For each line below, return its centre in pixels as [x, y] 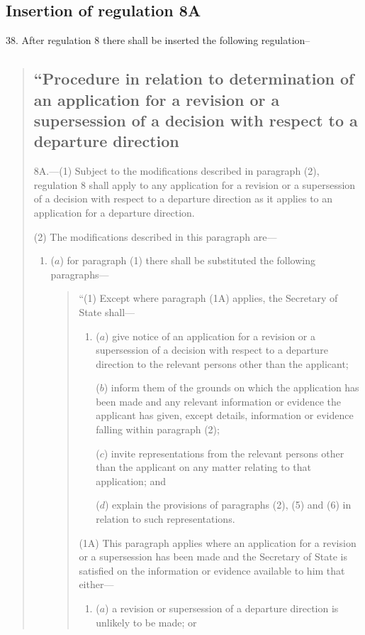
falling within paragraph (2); [158, 429]
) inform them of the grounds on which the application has [231, 387]
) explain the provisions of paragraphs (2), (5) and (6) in [228, 505]
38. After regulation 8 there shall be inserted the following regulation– [158, 40]
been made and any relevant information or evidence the [219, 401]
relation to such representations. [165, 519]
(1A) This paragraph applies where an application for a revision [218, 542]
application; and [131, 481]
